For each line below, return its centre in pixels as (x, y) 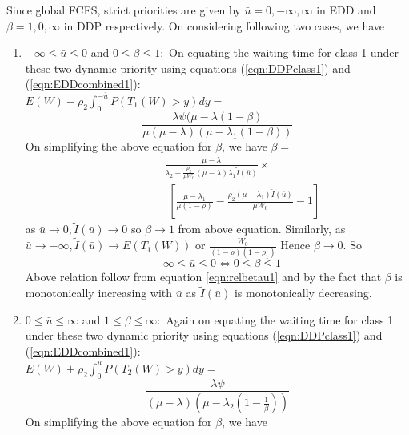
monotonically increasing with (99, 293)
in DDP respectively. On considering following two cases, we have (224, 25)
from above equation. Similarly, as (262, 229)
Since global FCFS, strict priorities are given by (124, 10)
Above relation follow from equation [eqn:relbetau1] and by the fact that (203, 277)
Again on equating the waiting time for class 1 (280, 319)
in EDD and (346, 10)
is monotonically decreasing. (303, 293)
